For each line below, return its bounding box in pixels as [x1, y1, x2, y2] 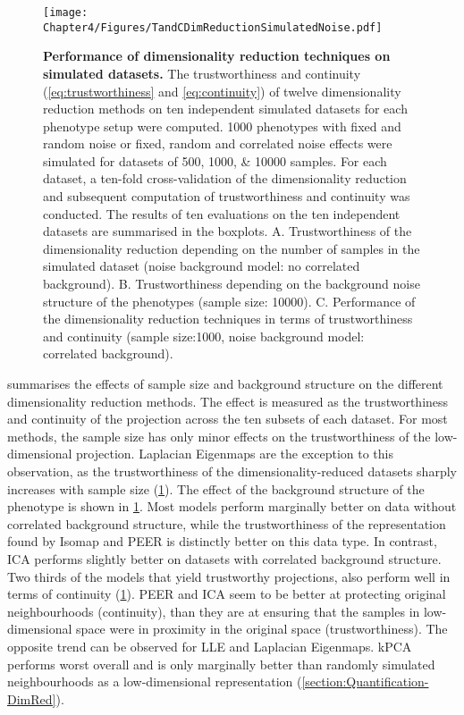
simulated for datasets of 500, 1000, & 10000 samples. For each [43, 151, 387, 170]
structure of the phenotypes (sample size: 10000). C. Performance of [43, 291, 416, 310]
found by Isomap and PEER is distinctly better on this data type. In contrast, [7, 532, 437, 551]
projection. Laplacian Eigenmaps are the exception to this [76, 444, 393, 463]
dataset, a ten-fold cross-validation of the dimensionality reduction [43, 169, 407, 188]
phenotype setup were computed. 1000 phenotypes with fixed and [43, 116, 401, 135]
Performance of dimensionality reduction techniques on [43, 46, 391, 65]
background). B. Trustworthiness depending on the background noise [43, 274, 420, 293]
